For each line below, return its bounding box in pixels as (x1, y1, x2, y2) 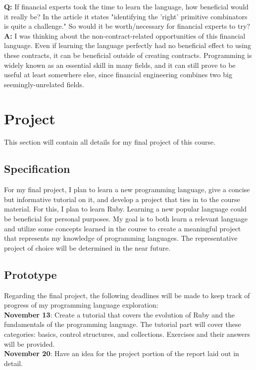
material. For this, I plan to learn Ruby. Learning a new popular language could (4, 204, 247, 214)
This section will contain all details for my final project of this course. (4, 137, 216, 147)
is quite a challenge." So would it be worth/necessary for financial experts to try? (4, 21, 250, 31)
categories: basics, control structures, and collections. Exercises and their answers (4, 329, 251, 339)
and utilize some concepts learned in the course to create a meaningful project (4, 223, 241, 233)
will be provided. (4, 338, 55, 349)
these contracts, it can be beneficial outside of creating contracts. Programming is (4, 50, 252, 60)
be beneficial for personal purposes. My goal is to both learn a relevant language (4, 213, 248, 224)
